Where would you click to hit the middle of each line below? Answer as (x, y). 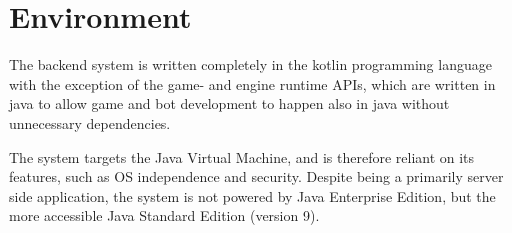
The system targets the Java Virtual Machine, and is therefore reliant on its (242, 156)
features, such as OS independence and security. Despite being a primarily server (256, 176)
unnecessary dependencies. (90, 122)
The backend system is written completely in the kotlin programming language (250, 64)
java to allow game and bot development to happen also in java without (229, 103)
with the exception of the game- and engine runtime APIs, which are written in (252, 83)
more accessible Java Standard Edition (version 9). (164, 215)
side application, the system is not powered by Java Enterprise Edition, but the (252, 195)
